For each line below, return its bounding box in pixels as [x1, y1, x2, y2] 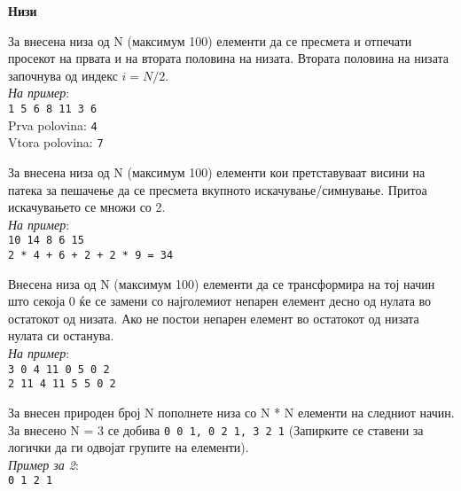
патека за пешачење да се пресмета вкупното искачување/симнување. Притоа [8, 180, 427, 199]
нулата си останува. [8, 326, 114, 345]
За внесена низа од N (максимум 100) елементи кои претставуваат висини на [8, 162, 426, 181]
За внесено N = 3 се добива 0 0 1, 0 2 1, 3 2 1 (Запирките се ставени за [8, 420, 424, 439]
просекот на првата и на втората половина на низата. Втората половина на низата [8, 49, 449, 67]
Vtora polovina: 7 [8, 133, 104, 152]
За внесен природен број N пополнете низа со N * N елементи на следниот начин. [8, 402, 455, 421]
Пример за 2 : [8, 455, 79, 473]
